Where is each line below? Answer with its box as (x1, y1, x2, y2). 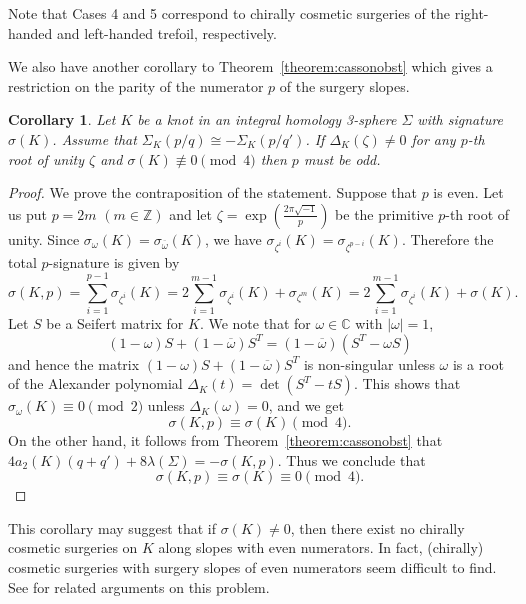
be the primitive (335, 203, 434, 224)
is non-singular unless (303, 353, 435, 374)
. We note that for (199, 313, 311, 334)
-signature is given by (48, 251, 180, 272)
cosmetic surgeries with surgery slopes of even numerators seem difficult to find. (8, 556, 497, 577)
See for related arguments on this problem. (8, 576, 270, 597)
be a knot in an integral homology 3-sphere (137, 109, 397, 130)
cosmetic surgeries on (8, 537, 138, 558)
